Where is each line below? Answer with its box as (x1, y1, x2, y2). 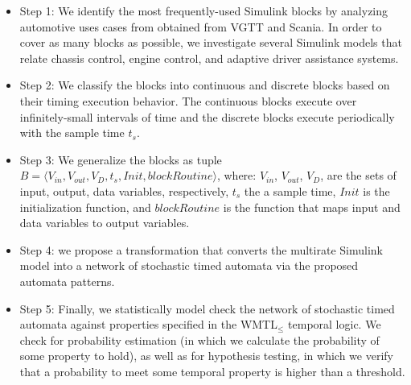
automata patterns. (19, 272, 115, 289)
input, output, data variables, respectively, (19, 182, 229, 199)
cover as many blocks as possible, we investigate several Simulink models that (19, 34, 402, 51)
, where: (216, 167, 257, 184)
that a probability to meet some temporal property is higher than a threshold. (19, 362, 405, 379)
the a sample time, (244, 182, 336, 199)
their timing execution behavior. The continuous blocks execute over (19, 92, 357, 109)
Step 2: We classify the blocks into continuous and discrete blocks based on (19, 77, 390, 93)
